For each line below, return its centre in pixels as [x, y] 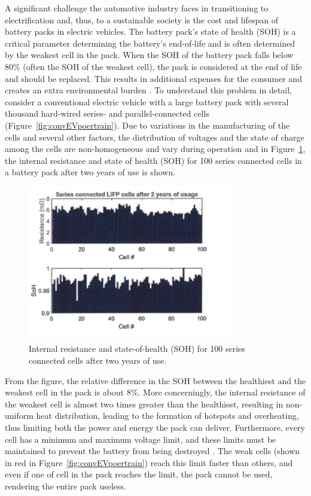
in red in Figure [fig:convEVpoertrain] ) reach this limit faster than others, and [149, 462]
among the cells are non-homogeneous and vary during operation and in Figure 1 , [155, 149]
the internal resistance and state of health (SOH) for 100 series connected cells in [153, 160]
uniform [19, 416]
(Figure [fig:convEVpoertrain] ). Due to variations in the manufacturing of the [147, 125]
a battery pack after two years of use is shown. [90, 172]
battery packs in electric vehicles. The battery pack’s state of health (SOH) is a [150, 31]
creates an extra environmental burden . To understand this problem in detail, [149, 90]
